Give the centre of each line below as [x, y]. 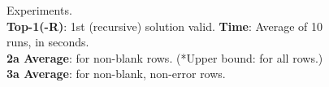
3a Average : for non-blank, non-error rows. [116, 74]
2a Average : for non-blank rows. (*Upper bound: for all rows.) [165, 57]
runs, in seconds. [48, 42]
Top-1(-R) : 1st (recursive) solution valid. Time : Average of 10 [164, 26]
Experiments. [39, 10]
